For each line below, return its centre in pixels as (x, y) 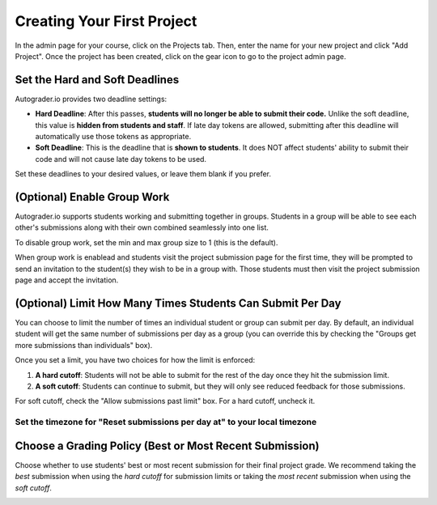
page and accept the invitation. (67, 280)
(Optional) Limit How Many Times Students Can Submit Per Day (178, 303)
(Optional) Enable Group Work (92, 197)
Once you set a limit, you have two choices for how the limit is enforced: (135, 360)
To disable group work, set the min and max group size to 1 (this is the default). (146, 242)
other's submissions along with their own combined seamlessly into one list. (142, 227)
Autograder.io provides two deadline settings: (91, 99)
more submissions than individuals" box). (84, 345)
